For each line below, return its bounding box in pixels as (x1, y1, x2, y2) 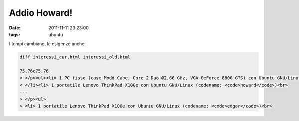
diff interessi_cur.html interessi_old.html (19, 54, 131, 60)
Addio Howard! (9, 7, 73, 18)
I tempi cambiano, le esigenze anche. (9, 41, 86, 47)
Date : (9, 25, 21, 31)
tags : (9, 31, 20, 37)
